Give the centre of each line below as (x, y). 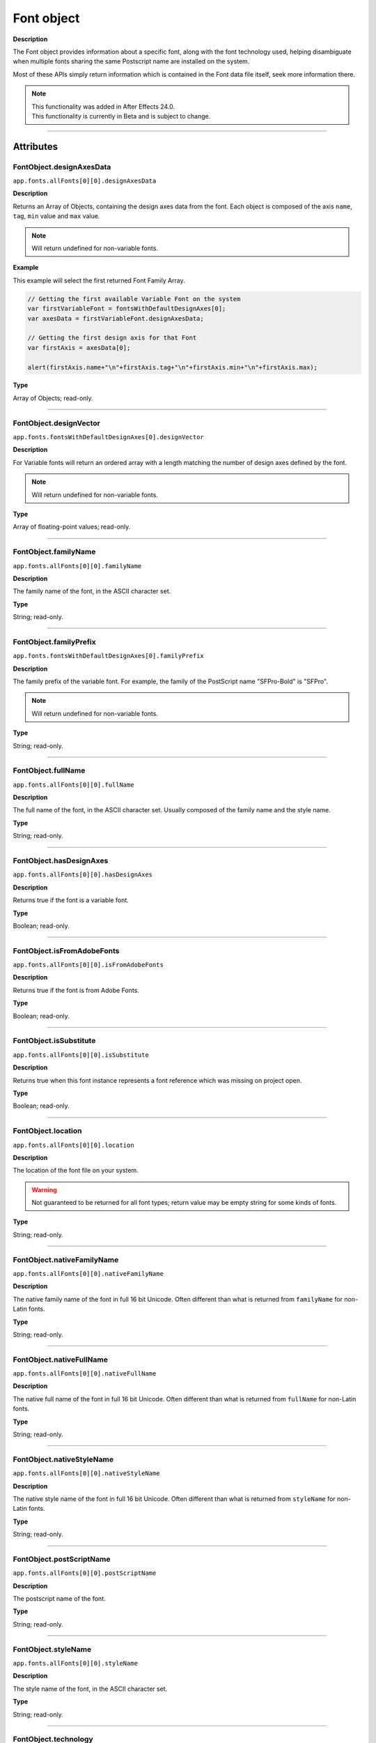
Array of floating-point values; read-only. (72, 527)
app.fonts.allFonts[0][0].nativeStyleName (86, 1474)
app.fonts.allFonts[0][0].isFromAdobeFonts (88, 965)
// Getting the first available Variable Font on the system (134, 299)
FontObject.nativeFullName (60, 1360)
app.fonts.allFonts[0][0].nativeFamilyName (88, 1273)
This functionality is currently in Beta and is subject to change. (121, 116)
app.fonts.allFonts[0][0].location (74, 1145)
